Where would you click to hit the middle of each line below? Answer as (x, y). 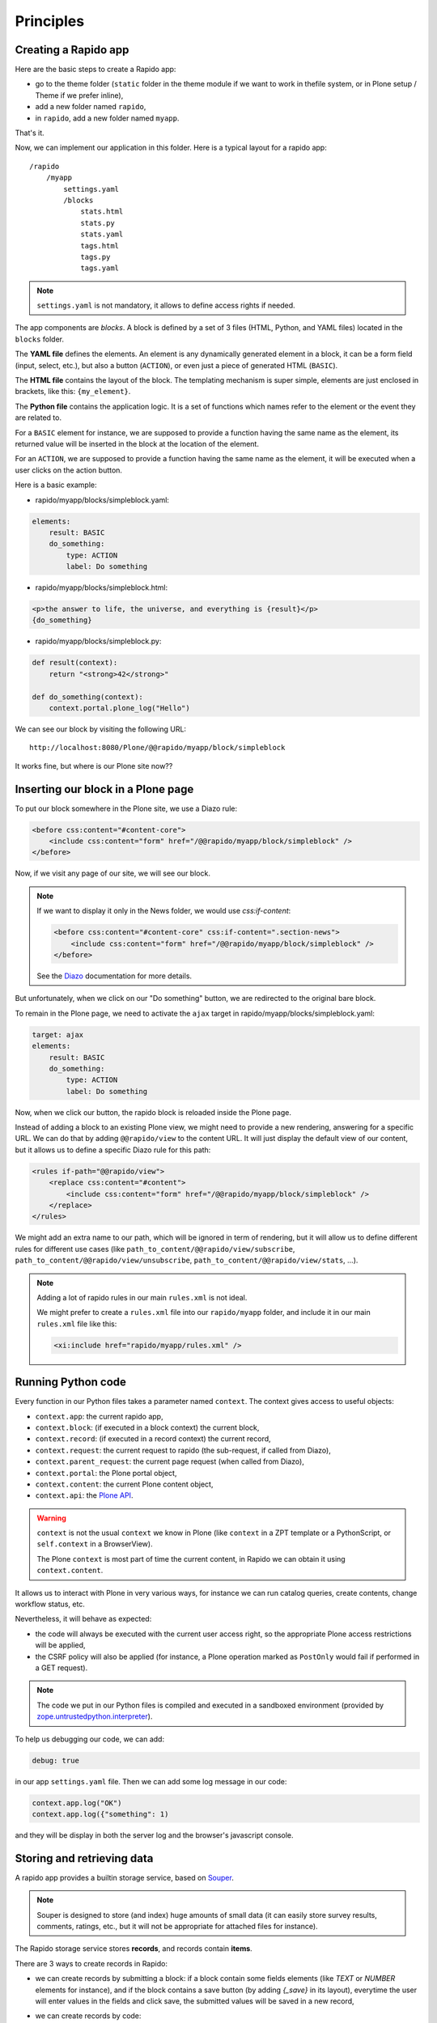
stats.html (102, 212)
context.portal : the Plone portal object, (106, 1473)
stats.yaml (102, 234)
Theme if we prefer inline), (79, 95)
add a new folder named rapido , (91, 107)
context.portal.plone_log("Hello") (119, 708)
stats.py (98, 223)
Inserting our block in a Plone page (104, 789)
